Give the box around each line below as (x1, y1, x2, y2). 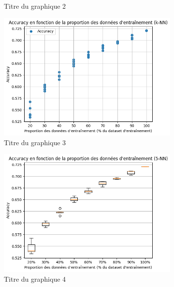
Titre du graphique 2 (4, 1, 66, 11)
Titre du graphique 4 (4, 273, 66, 284)
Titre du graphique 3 (4, 137, 66, 147)
